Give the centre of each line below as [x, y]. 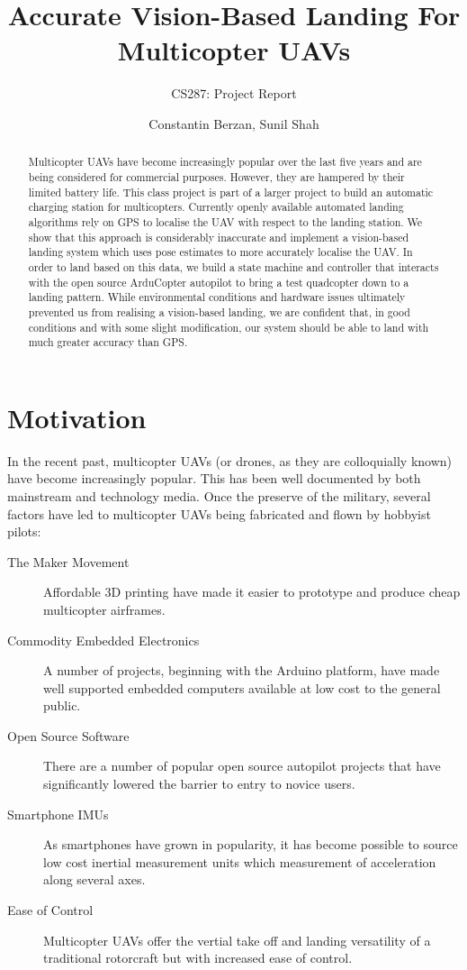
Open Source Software [68, 735]
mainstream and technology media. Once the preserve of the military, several [219, 495]
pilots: [24, 531]
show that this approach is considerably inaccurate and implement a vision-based [219, 237]
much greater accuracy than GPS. [108, 342]
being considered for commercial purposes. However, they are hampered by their [216, 176]
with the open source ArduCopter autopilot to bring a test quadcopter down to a [219, 282]
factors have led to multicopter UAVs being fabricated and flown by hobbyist [219, 513]
